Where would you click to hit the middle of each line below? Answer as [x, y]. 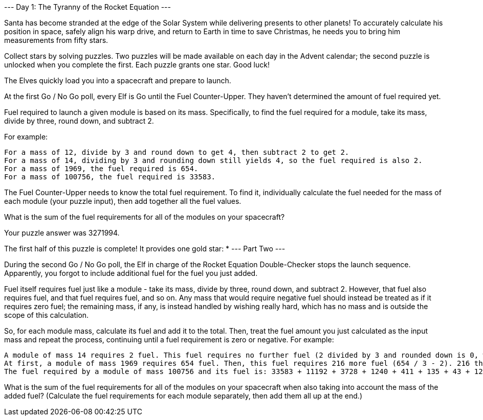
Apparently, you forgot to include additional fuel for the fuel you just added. [131, 273]
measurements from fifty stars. [56, 40]
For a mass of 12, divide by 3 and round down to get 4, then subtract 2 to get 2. [177, 152]
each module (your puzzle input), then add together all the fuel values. [123, 201]
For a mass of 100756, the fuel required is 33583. [110, 177]
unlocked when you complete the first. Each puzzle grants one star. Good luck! [137, 65]
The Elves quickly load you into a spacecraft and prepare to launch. [118, 80]
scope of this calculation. [47, 315]
